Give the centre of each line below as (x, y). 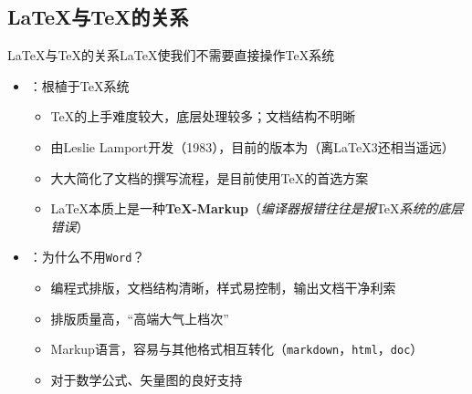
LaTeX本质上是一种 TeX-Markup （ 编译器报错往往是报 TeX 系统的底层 (257, 208)
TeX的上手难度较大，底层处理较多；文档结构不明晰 (203, 116)
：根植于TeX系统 (79, 85)
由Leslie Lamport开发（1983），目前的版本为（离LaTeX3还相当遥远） (252, 146)
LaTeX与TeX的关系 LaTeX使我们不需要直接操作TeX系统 (171, 55)
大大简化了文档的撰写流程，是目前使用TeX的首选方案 (210, 177)
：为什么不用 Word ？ (87, 257)
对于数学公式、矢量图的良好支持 (147, 379)
